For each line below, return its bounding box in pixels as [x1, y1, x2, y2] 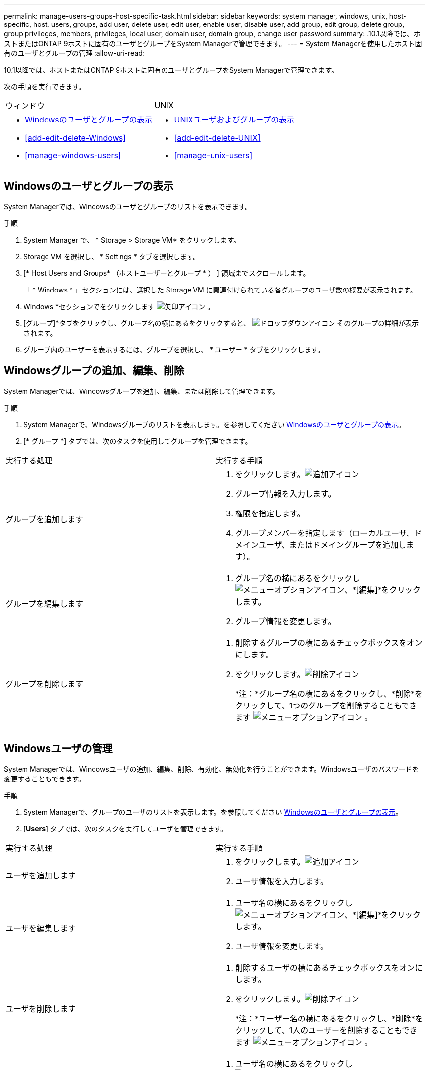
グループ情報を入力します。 [235, 488, 336, 499]
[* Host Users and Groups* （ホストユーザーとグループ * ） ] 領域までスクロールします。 [24, 268, 310, 277]
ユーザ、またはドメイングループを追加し [259, 539, 406, 550]
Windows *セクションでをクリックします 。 [24, 302, 214, 311]
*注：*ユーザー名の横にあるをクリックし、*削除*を [235, 1013, 423, 1023]
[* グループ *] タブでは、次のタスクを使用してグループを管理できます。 [24, 437, 252, 445]
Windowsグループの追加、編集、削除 [4, 365, 184, 377]
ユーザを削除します [5, 1003, 76, 1014]
